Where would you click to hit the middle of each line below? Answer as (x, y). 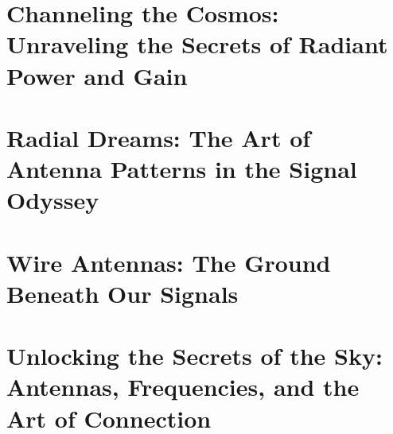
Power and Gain (97, 75)
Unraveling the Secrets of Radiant (197, 44)
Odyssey (53, 200)
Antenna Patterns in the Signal (182, 169)
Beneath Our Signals (123, 293)
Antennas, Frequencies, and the (183, 387)
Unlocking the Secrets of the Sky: (195, 356)
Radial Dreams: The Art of (159, 137)
